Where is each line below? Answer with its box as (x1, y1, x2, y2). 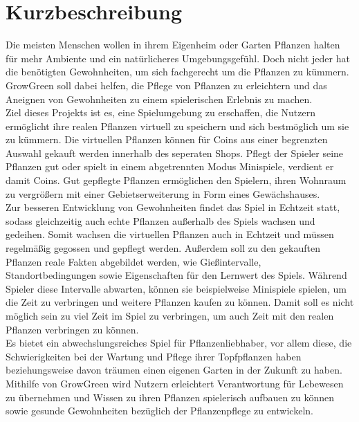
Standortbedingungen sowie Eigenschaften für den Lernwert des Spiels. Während (6, 268, 347, 282)
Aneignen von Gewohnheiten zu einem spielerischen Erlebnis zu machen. (6, 91, 313, 106)
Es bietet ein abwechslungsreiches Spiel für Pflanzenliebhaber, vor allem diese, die (6, 336, 352, 350)
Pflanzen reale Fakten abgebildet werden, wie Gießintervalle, (6, 254, 261, 268)
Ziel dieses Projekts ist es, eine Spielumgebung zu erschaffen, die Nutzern (6, 105, 315, 120)
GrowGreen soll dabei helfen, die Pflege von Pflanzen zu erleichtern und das (6, 77, 327, 92)
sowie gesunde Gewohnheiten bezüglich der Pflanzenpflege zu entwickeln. (6, 403, 313, 418)
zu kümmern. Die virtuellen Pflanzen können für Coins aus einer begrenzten (6, 132, 328, 147)
